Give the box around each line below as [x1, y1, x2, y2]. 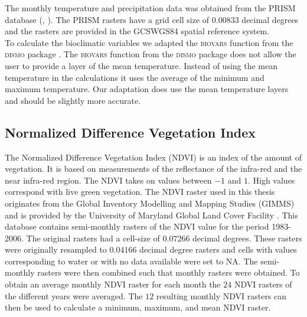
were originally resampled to [5, 243, 107, 256]
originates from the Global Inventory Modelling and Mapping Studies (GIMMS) [5, 197, 295, 209]
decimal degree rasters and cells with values [139, 243, 297, 256]
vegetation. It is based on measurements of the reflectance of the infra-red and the [5, 162, 302, 175]
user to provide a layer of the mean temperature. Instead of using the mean [5, 59, 278, 71]
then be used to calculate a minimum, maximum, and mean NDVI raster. [5, 301, 271, 313]
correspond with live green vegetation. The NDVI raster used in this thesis [5, 185, 275, 198]
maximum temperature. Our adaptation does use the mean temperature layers [5, 83, 289, 95]
